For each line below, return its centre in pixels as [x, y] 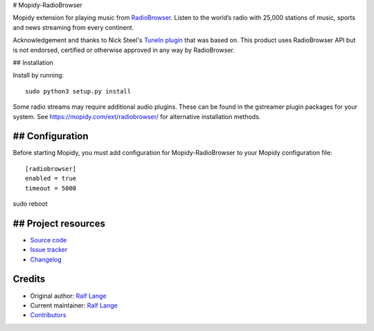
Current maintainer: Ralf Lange [74, 305]
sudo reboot [30, 204]
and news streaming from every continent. [73, 27]
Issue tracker [49, 250]
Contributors [48, 315]
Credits [29, 279]
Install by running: [38, 75]
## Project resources [59, 223]
